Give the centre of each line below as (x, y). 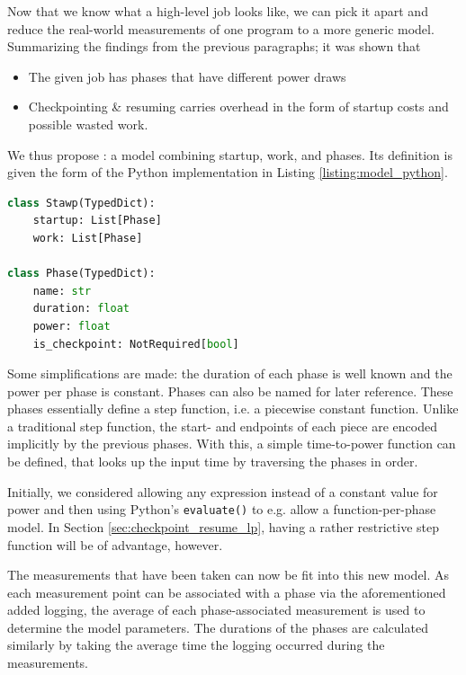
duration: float (81, 309)
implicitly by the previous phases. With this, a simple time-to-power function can (232, 444)
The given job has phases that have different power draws (187, 76)
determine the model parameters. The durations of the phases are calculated (218, 627)
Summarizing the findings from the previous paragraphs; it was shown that (214, 46)
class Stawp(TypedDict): (81, 203)
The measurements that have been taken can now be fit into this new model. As (229, 575)
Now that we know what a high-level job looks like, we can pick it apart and (218, 11)
